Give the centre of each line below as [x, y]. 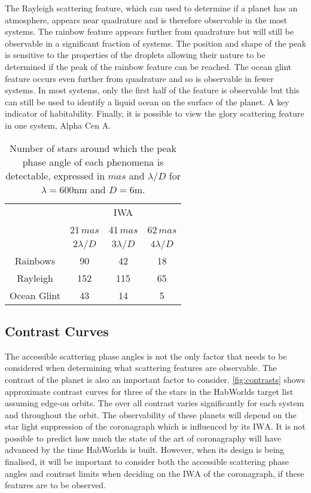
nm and [90, 189]
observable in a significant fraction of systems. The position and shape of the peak [155, 43]
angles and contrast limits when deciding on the [93, 473]
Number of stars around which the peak [93, 148]
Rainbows [35, 260]
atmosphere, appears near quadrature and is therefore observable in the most [146, 19]
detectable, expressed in [55, 175]
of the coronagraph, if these [254, 473]
